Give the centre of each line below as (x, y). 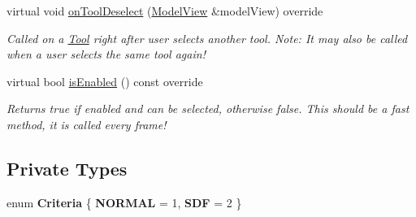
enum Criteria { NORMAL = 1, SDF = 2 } (124, 202)
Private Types (67, 168)
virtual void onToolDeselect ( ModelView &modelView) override (165, 11)
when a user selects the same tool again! (106, 54)
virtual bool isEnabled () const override (105, 81)
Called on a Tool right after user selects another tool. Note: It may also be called (207, 38)
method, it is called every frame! (87, 124)
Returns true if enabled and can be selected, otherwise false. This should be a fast (208, 108)
